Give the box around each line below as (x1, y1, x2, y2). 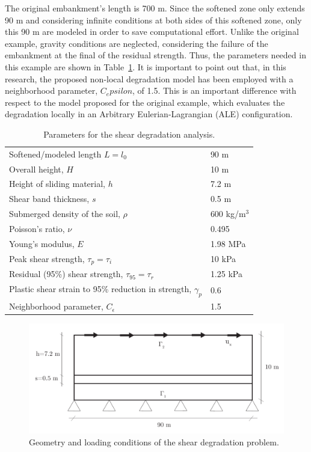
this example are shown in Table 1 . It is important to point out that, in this (5, 60, 286, 73)
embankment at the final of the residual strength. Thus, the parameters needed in (5, 49, 306, 61)
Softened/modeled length (9, 147, 102, 160)
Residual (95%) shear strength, (9, 267, 123, 280)
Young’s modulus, (9, 237, 75, 249)
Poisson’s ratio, (9, 222, 65, 234)
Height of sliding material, (9, 177, 105, 190)
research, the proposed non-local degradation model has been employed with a (5, 72, 294, 85)
